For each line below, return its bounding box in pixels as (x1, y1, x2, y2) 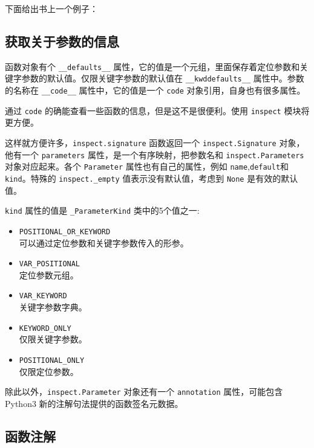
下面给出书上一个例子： (5, 2, 98, 14)
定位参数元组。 (19, 268, 79, 281)
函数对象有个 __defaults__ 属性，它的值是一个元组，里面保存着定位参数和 (5, 60, 300, 72)
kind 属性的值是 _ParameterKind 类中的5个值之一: (5, 204, 200, 217)
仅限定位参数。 (19, 365, 79, 377)
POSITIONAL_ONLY (19, 356, 85, 365)
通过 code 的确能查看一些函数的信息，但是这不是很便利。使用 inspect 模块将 (5, 104, 310, 117)
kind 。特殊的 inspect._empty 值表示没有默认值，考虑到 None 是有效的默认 (5, 171, 298, 184)
